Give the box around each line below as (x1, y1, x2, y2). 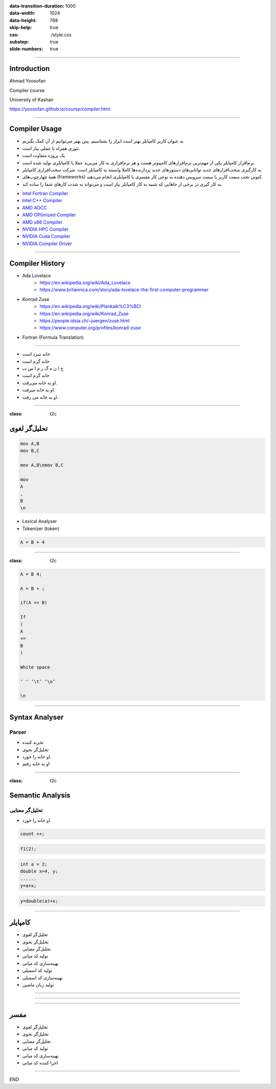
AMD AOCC (22, 205, 47, 211)
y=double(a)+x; (20, 898, 58, 904)
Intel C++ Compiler (22, 198, 62, 204)
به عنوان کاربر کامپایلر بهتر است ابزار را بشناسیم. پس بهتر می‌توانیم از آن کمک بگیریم (22, 138, 184, 144)
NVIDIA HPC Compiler (22, 226, 69, 232)
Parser (9, 728, 27, 735)
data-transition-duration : (9, 3, 64, 9)
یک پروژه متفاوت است (22, 153, 65, 159)
